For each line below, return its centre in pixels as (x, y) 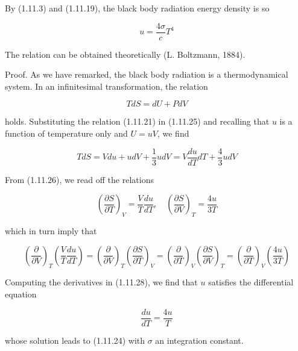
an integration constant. (199, 340)
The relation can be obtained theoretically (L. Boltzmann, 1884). (125, 54)
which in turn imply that (51, 231)
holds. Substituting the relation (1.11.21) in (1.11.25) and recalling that (137, 121)
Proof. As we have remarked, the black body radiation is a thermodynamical (147, 74)
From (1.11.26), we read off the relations (79, 179)
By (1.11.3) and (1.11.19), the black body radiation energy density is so (137, 8)
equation (21, 294)
